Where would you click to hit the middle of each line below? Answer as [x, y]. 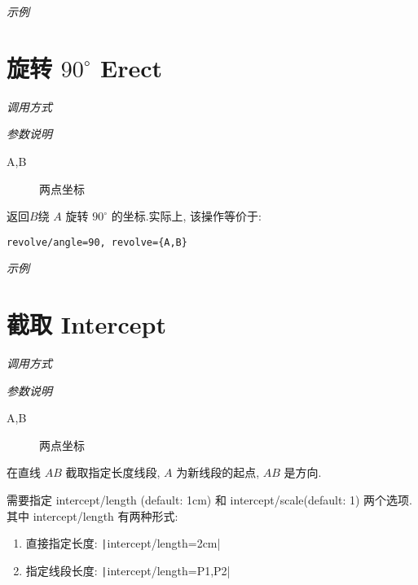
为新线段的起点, [218, 472]
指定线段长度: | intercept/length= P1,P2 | [128, 570]
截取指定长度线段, [113, 472]
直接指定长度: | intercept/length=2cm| [123, 543]
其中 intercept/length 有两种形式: [92, 515]
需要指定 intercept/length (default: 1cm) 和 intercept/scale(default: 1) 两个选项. [209, 500]
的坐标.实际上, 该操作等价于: [186, 216]
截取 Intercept [86, 324]
